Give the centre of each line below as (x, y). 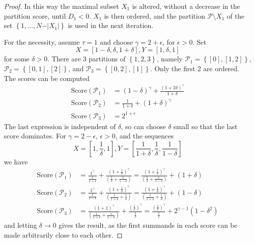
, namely (170, 59)
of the (236, 15)
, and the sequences (144, 136)
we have (16, 161)
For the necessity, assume (42, 41)
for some (17, 59)
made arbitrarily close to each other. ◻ (63, 235)
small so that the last (206, 126)
